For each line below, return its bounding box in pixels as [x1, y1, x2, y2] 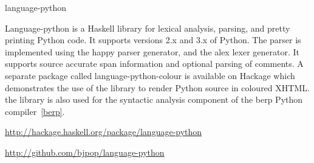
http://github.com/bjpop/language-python [5, 145, 165, 158]
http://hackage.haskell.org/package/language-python [5, 125, 202, 138]
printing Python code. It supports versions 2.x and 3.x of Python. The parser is [5, 33, 301, 46]
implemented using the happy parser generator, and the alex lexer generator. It [5, 45, 299, 58]
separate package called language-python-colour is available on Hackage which [5, 69, 295, 81]
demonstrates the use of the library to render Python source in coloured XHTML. [5, 81, 310, 94]
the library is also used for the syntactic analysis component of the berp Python [5, 93, 303, 106]
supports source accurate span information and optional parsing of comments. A [5, 57, 304, 70]
